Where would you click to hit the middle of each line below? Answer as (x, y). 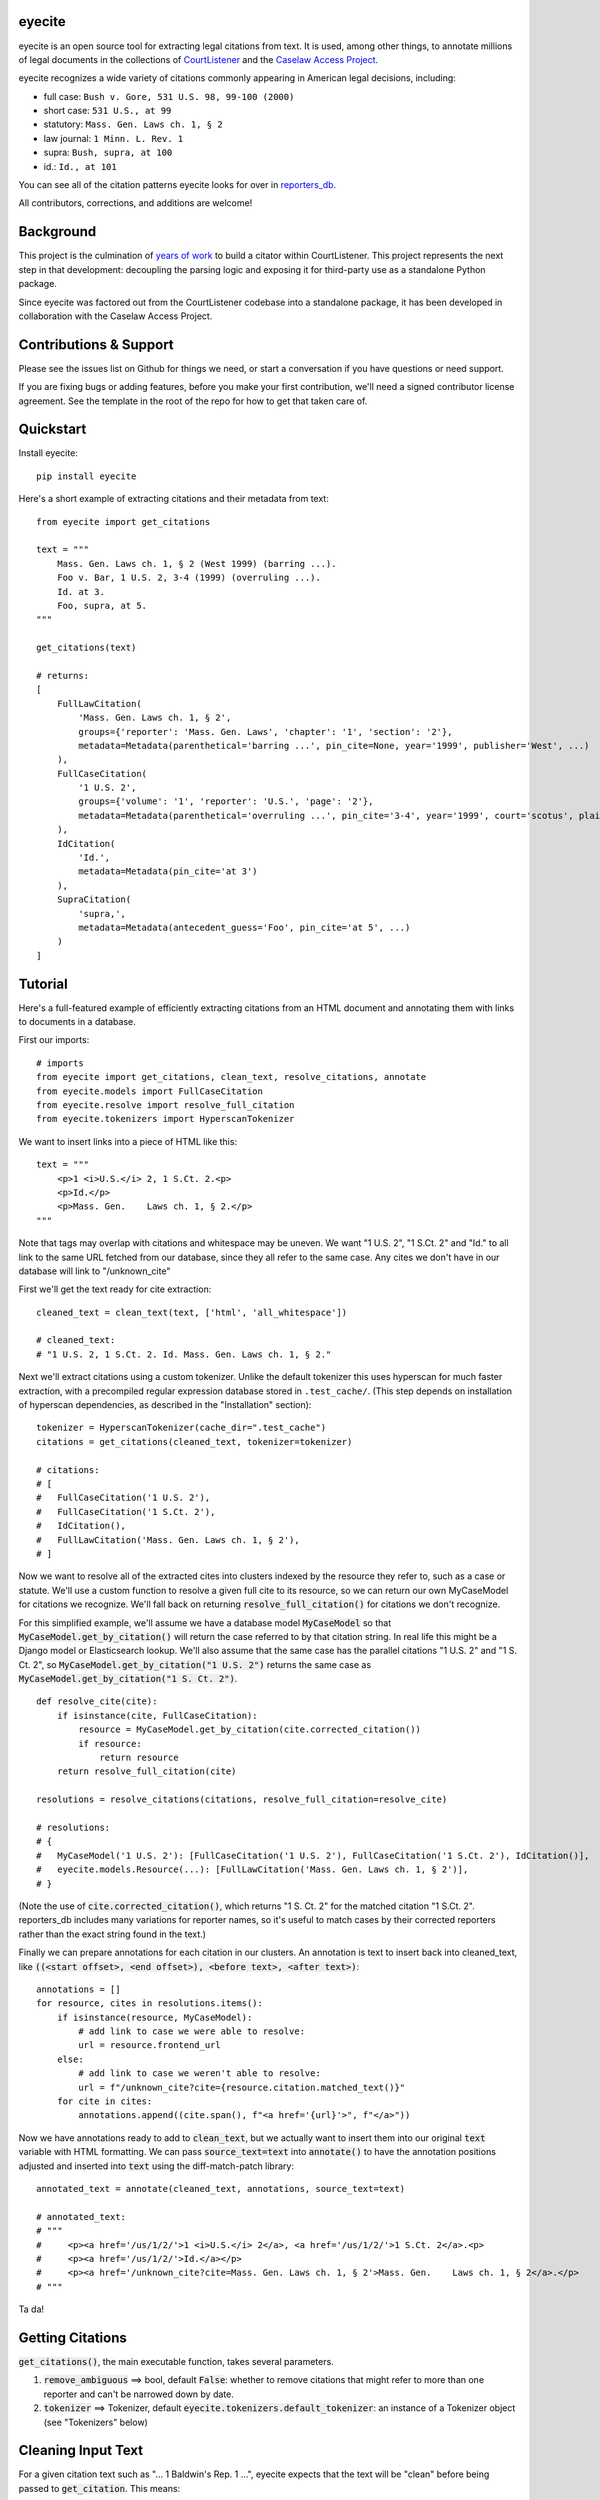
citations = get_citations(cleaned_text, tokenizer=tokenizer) (194, 1441)
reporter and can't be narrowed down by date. (139, 2394)
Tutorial (43, 983)
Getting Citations (72, 2337)
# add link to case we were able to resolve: (191, 2031)
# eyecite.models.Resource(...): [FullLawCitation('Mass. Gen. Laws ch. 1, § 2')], (252, 1869)
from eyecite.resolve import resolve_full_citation (165, 1105)
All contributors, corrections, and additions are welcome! (135, 203)
